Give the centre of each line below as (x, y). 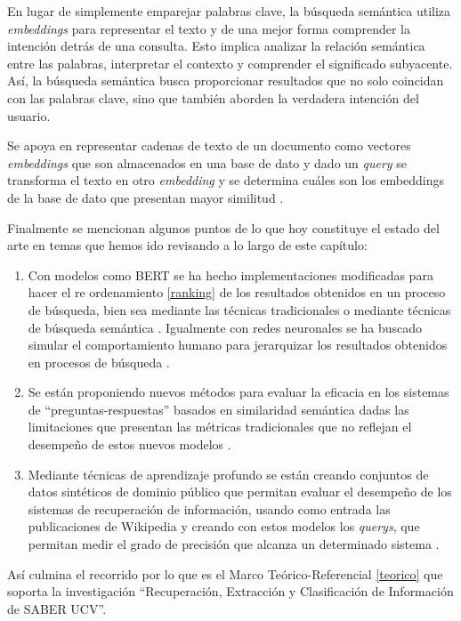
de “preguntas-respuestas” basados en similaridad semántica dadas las (218, 409)
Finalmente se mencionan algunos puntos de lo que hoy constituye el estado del (223, 227)
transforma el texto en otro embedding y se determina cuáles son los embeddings (226, 180)
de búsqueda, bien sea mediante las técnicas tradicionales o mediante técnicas (239, 309)
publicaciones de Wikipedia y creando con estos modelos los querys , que (224, 526)
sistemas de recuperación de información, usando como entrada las (209, 508)
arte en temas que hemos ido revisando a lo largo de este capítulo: (187, 245)
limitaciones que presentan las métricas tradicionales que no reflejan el (220, 427)
